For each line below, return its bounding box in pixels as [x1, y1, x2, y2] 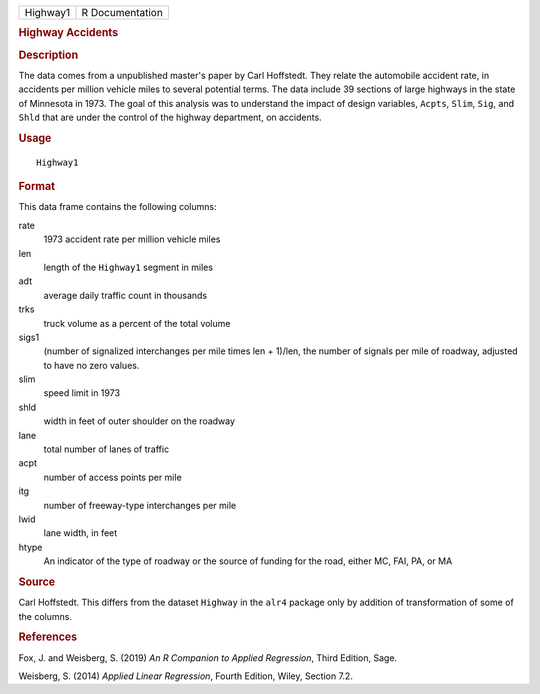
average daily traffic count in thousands [43, 289, 208, 301]
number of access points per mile [43, 471, 182, 483]
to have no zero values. [43, 359, 140, 371]
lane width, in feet [43, 527, 118, 539]
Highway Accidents [18, 26, 119, 40]
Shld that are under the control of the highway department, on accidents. [18, 111, 322, 124]
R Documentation [81, 6, 164, 19]
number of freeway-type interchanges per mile [43, 499, 237, 511]
